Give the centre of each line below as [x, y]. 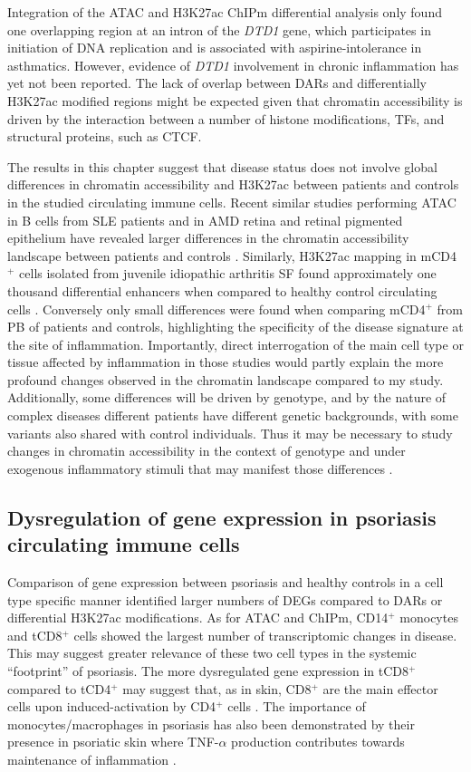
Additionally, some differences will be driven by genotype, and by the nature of [227, 397]
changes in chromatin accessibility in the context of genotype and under [207, 451]
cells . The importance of [297, 706]
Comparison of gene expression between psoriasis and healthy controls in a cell [226, 582]
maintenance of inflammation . [92, 759]
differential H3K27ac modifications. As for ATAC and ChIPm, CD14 [198, 618]
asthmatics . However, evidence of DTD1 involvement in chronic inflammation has [233, 65]
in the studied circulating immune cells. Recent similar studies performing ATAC [232, 202]
